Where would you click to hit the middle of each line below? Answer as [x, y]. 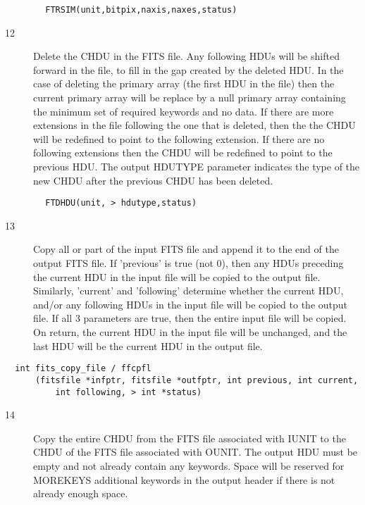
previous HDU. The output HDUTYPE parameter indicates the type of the [197, 166]
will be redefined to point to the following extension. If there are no [179, 138]
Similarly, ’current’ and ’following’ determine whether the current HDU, [188, 291]
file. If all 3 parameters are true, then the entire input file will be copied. [190, 318]
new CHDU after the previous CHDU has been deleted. [153, 180]
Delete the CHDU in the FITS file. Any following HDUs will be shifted [186, 56]
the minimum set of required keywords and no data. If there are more [184, 111]
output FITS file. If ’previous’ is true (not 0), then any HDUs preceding [188, 263]
